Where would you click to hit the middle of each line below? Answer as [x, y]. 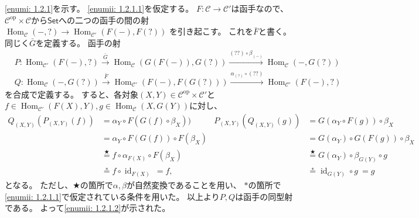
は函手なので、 [260, 8]
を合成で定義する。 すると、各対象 [72, 94]
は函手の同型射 [264, 196]
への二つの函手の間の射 [104, 20]
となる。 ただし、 [39, 184]
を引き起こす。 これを [212, 31]
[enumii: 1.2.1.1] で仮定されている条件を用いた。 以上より [112, 196]
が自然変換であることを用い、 [184, 184]
